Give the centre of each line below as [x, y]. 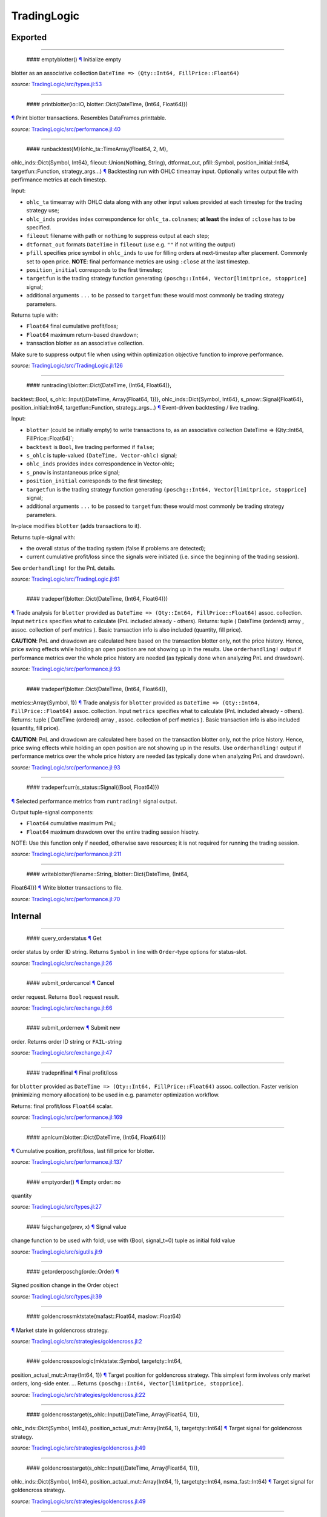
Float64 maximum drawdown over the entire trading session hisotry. [113, 832]
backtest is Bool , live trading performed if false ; [90, 447]
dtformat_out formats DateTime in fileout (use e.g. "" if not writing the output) [131, 244]
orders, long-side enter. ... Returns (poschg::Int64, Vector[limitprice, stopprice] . [127, 1384]
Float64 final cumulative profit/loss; [72, 326]
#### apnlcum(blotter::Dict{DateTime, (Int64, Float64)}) [96, 1137]
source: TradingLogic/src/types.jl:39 [57, 1296]
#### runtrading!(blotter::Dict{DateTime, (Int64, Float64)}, [99, 385]
